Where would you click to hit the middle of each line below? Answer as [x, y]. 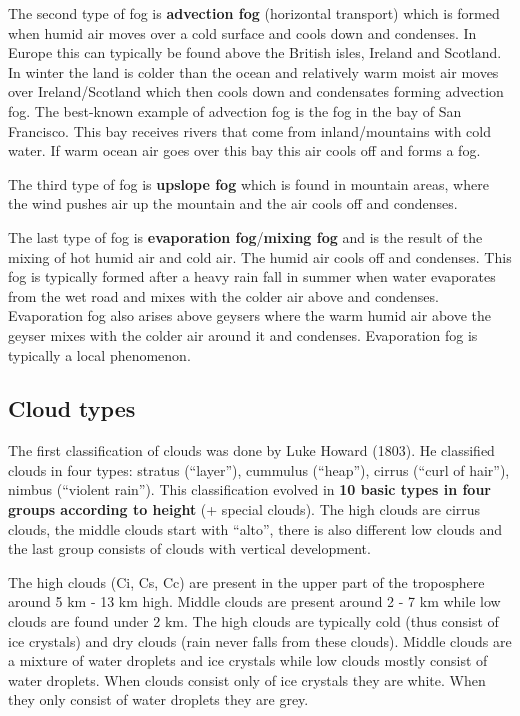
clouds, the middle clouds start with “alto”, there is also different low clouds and [255, 528]
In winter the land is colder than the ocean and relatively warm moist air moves [253, 71]
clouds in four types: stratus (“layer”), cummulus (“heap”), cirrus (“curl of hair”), [259, 469]
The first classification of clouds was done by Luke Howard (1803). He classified [251, 450]
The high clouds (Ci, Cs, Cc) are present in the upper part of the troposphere [246, 581]
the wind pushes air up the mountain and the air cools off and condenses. [233, 203]
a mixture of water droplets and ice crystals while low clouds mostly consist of [248, 660]
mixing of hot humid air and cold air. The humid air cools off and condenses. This [260, 256]
